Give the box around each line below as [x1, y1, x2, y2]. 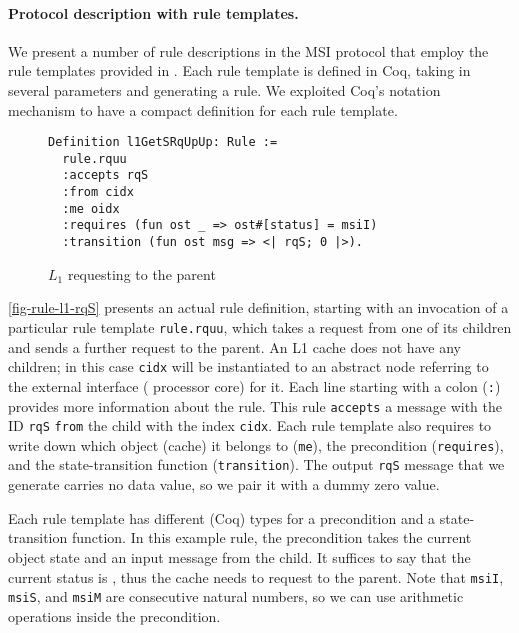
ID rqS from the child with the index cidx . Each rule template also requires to [8, 415, 492, 436]
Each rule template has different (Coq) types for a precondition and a [8, 507, 436, 528]
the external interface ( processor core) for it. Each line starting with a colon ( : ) [8, 375, 501, 396]
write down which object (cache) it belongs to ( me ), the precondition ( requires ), [8, 434, 504, 455]
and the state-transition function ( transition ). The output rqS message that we [8, 454, 505, 475]
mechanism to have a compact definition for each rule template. [8, 99, 398, 120]
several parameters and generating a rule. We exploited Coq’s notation [8, 79, 441, 100]
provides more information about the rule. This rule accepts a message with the [8, 395, 502, 416]
